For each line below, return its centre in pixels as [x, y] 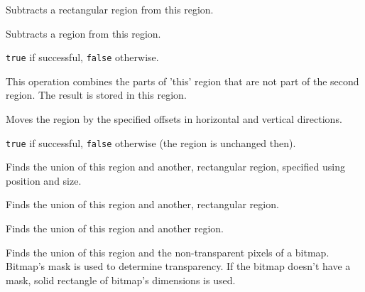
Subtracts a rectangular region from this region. [110, 9]
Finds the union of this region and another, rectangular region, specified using [175, 167]
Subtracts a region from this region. [83, 33]
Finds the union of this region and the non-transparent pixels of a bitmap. [168, 252]
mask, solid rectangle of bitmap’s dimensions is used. [121, 280]
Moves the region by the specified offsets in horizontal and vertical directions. [174, 119]
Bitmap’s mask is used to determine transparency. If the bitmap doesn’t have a [178, 266]
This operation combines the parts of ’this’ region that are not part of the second [182, 81]
